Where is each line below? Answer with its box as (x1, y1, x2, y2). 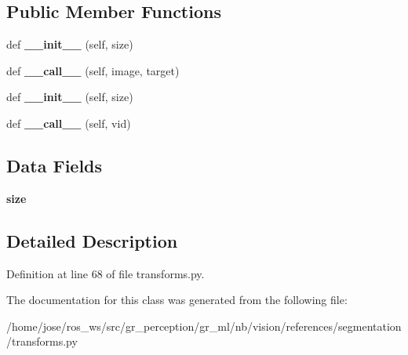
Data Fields (6, 153, 103, 177)
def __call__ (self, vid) (6, 114, 131, 131)
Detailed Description (6, 228, 178, 252)
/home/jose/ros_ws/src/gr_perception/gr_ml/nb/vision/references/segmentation (6, 317, 402, 334)
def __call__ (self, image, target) (6, 62, 180, 78)
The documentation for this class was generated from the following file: (6, 292, 348, 308)
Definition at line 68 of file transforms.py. (6, 265, 205, 281)
